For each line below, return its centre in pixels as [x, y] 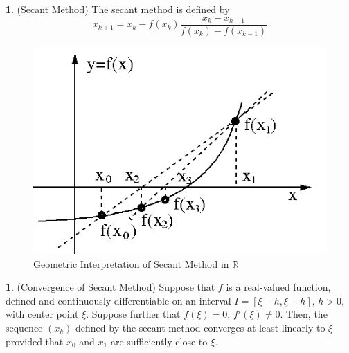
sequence [24, 327]
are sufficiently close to [159, 341]
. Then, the [304, 314]
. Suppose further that [133, 314]
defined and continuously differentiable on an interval [118, 300]
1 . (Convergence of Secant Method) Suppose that [110, 287]
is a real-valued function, [278, 287]
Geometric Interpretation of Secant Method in [131, 263]
